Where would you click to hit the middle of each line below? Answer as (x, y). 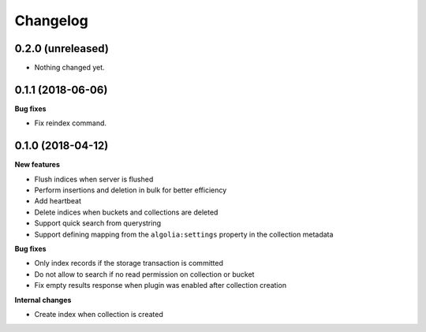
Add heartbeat (58, 201)
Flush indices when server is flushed (94, 179)
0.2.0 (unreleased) (62, 48)
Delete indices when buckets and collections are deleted (126, 212)
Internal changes (43, 300)
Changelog (51, 21)
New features (37, 165)
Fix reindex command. (70, 123)
